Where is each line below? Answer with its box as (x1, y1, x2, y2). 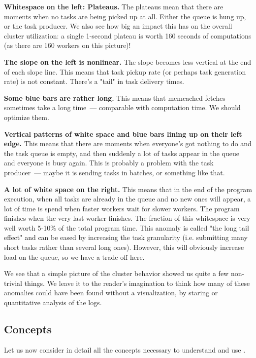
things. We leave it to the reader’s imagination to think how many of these (24, 278, 250, 288)
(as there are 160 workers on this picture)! (4, 40, 131, 50)
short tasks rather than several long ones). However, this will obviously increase (4, 242, 244, 252)
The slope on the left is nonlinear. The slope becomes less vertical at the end (4, 56, 252, 67)
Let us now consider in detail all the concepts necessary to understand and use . (4, 344, 246, 355)
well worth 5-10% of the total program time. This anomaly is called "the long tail (4, 222, 249, 233)
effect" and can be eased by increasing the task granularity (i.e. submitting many (4, 232, 248, 242)
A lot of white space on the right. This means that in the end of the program (4, 184, 252, 194)
